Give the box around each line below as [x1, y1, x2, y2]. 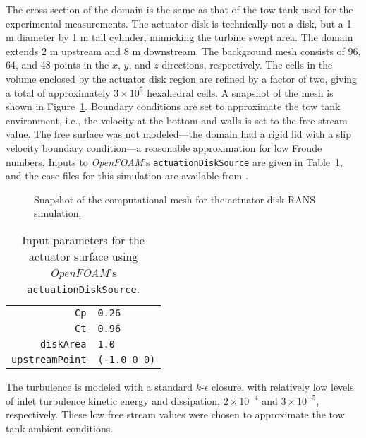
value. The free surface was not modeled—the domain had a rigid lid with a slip [6, 126, 351, 141]
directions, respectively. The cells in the [161, 57, 333, 72]
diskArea [39, 338, 87, 350]
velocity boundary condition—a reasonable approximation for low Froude [6, 140, 322, 155]
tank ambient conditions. [6, 420, 114, 435]
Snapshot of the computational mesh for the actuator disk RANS [34, 191, 316, 206]
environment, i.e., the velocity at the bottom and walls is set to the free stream [6, 112, 348, 127]
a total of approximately [6, 85, 111, 100]
